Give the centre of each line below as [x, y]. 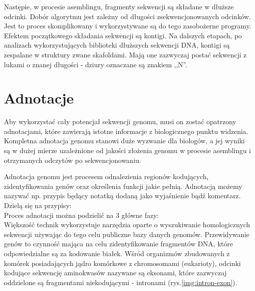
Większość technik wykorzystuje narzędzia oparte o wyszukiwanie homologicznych [127, 225]
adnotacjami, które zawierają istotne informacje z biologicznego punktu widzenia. [126, 131]
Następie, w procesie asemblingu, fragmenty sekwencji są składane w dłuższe [119, 6]
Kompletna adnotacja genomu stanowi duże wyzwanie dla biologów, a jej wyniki [125, 141]
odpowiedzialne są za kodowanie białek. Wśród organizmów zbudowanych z [117, 253]
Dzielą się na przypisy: [38, 205]
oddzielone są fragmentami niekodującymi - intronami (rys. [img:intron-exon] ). [121, 282]
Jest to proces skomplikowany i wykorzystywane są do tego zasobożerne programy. [128, 26]
